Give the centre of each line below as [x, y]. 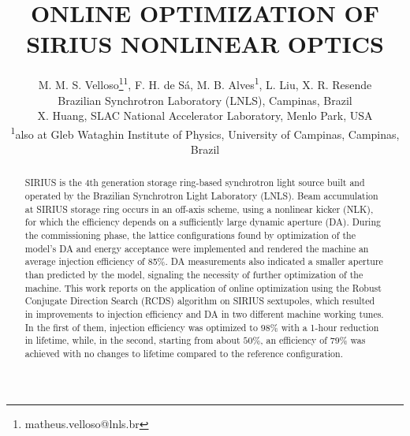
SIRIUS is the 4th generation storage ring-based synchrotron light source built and [195, 183]
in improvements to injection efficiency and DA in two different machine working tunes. [204, 313]
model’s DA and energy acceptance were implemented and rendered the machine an [197, 248]
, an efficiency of [294, 340]
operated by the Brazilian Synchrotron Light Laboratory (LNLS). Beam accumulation [201, 196]
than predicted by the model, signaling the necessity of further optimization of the [194, 274]
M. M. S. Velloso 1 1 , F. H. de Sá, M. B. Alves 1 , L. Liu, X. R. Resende [205, 83]
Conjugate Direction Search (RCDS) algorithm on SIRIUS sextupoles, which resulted [200, 301]
